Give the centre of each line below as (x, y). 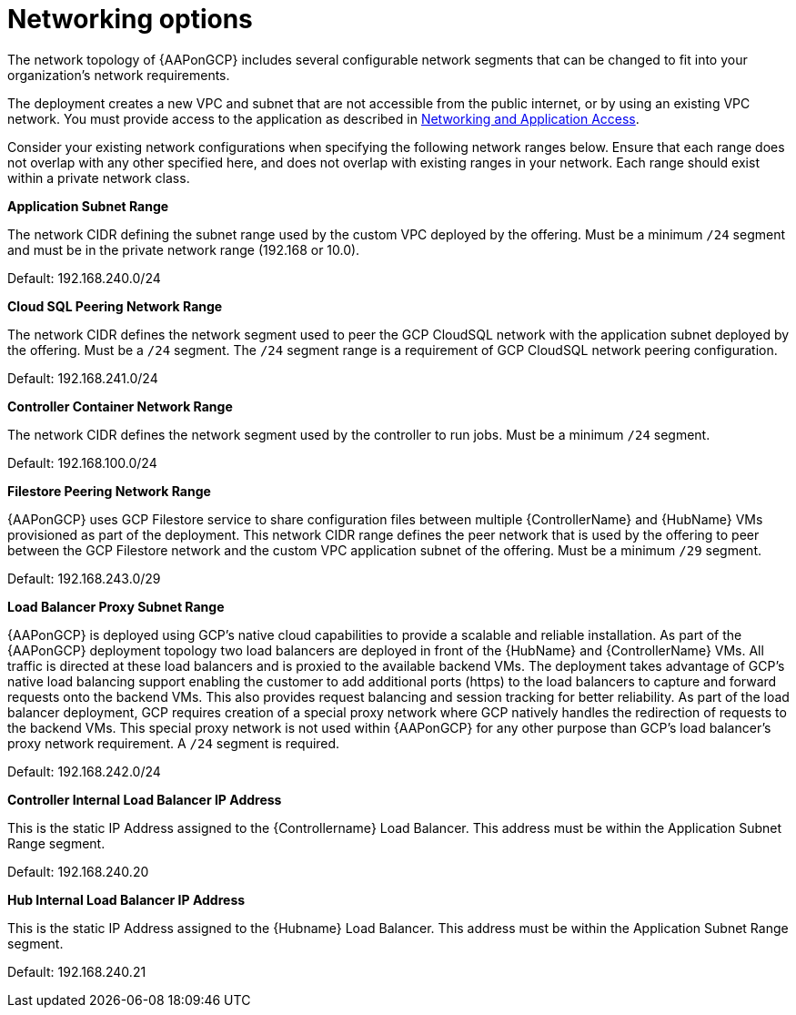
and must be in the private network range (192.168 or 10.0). (184, 249)
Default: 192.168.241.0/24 (83, 378)
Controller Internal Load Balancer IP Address (145, 799)
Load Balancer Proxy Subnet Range (116, 606)
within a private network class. (99, 178)
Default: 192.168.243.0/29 (84, 578)
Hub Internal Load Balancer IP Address (126, 899)
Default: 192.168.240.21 (77, 971)
